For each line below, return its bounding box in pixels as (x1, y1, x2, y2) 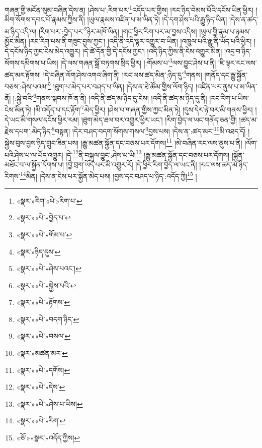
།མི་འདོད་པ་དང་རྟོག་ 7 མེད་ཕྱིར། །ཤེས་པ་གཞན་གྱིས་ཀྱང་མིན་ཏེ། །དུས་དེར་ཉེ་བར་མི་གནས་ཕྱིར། (34, 103, 253, 114)
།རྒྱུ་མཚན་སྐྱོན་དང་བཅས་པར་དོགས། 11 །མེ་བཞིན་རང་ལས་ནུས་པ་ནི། (80, 136, 242, 148)
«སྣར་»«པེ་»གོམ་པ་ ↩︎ (16, 229, 72, 239)
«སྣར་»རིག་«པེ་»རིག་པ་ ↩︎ (16, 195, 82, 206)
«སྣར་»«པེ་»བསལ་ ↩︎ (16, 331, 70, 341)
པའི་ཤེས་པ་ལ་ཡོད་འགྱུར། (5, 149, 63, 160)
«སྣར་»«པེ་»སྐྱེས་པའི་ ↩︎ (16, 280, 76, 290)
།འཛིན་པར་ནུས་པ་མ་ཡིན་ (196, 81, 257, 91)
